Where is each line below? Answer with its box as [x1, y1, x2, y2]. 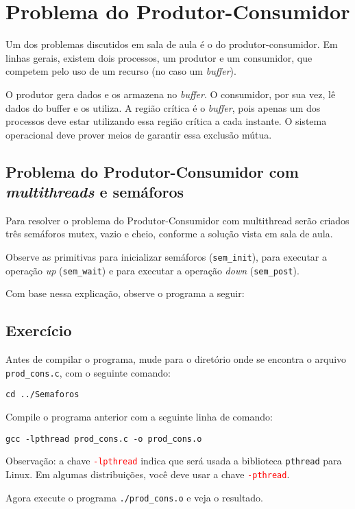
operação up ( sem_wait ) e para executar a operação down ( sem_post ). [5, 263, 299, 277]
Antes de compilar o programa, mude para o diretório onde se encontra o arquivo [5, 352, 347, 366]
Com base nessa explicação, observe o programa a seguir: [5, 286, 245, 300]
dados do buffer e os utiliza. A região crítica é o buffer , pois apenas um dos [5, 100, 321, 115]
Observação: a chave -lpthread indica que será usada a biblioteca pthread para [5, 453, 342, 468]
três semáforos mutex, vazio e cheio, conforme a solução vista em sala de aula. [5, 226, 333, 241]
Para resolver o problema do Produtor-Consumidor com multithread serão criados [5, 213, 350, 227]
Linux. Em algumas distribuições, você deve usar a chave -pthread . [5, 466, 290, 481]
